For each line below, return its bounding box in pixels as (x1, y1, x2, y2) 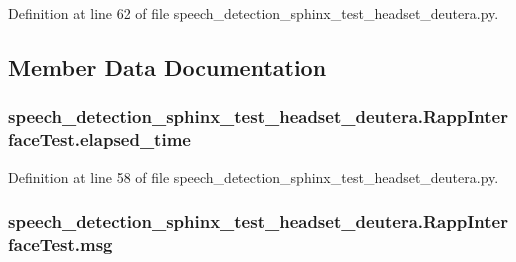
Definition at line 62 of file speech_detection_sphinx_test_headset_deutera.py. (8, 3, 499, 23)
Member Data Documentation (8, 51, 327, 82)
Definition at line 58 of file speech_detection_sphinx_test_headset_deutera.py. (8, 166, 499, 187)
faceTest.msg (8, 231, 113, 256)
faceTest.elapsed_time (8, 127, 191, 152)
